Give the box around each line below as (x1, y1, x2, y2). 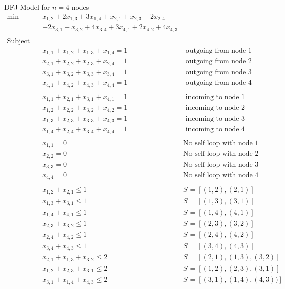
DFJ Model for (4, 2, 50, 12)
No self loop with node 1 (183, 139, 259, 147)
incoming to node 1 (185, 93, 245, 101)
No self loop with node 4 (183, 172, 259, 179)
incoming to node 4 (185, 126, 245, 133)
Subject (7, 37, 30, 45)
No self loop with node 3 (183, 161, 259, 168)
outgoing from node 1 (185, 47, 252, 54)
